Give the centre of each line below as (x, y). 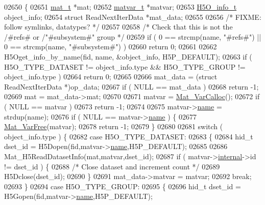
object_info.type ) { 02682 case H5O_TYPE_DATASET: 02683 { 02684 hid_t (129, 136)
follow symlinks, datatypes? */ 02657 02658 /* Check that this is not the (118, 27)
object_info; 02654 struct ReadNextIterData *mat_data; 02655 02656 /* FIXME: (133, 17)
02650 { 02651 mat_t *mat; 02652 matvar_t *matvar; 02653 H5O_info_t (121, 7)
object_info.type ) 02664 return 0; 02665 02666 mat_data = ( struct (111, 77)
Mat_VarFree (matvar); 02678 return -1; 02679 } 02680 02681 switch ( (114, 126)
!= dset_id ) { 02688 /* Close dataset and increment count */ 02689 (112, 166)
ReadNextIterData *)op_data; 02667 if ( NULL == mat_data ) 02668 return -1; (131, 86)
